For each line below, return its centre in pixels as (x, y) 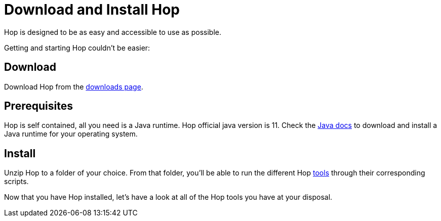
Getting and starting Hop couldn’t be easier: (77, 48)
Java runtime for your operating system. (71, 134)
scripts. (16, 182)
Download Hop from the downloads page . (74, 86)
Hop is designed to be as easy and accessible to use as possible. (113, 32)
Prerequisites (38, 106)
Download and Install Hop (92, 10)
